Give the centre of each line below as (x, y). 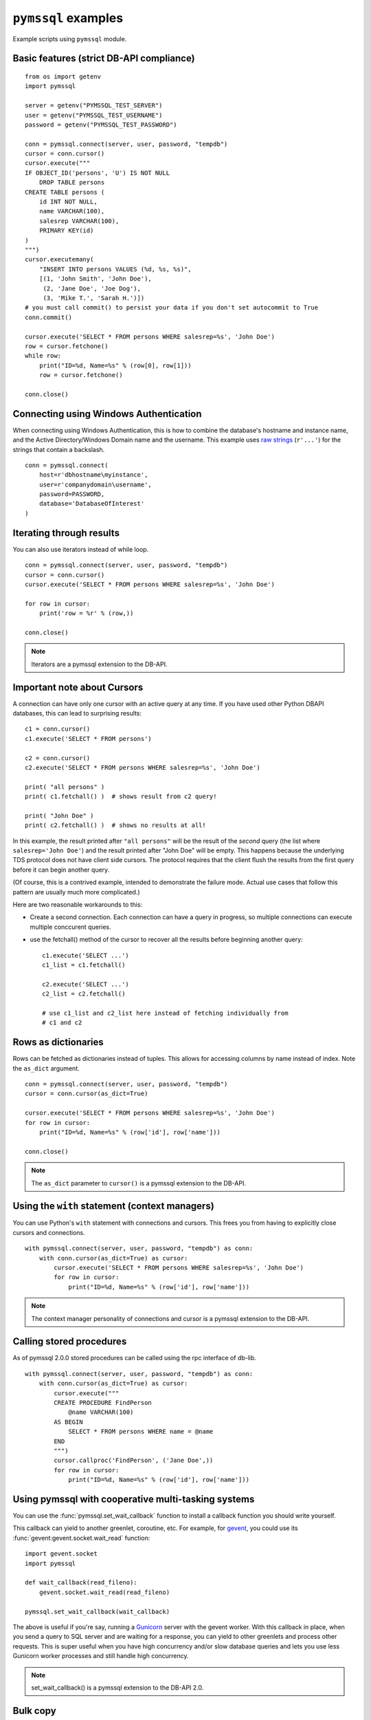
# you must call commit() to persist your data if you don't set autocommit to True (172, 308)
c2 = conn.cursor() (58, 758)
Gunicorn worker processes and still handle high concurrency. (101, 1656)
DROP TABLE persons (72, 183)
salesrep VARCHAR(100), (79, 221)
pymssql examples (68, 18)
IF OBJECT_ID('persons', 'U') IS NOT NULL (98, 173)
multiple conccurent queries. (70, 927)
